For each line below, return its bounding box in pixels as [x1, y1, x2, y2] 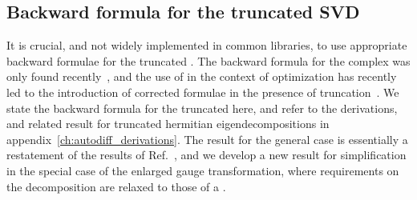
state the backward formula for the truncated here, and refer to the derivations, [6, 99, 398, 116]
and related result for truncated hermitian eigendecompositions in [6, 115, 330, 132]
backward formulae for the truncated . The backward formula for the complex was [6, 52, 411, 69]
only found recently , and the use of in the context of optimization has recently [6, 68, 397, 85]
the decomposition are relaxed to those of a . [6, 178, 226, 194]
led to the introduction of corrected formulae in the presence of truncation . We [6, 83, 399, 100]
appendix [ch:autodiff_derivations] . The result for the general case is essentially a [6, 130, 408, 147]
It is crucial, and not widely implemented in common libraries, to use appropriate [6, 37, 407, 54]
